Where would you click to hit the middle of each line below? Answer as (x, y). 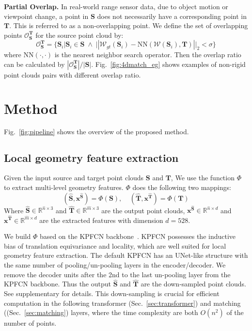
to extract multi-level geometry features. (64, 187)
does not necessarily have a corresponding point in (172, 16)
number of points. (30, 323)
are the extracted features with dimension (101, 220)
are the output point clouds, (143, 210)
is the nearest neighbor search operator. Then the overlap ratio (148, 55)
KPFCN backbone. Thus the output (57, 284)
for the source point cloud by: (79, 35)
